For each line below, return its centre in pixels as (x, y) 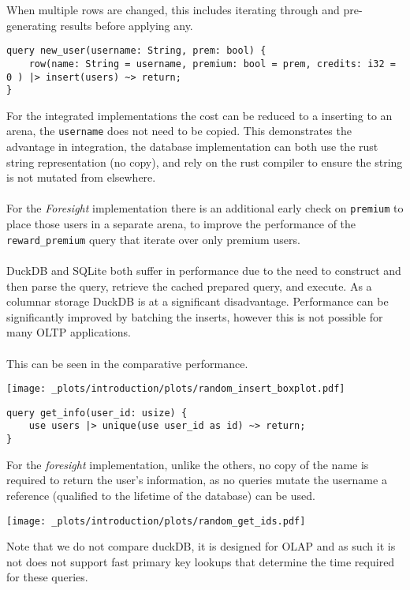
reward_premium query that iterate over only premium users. (153, 239)
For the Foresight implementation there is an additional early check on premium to (205, 208)
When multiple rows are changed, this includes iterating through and (173, 9)
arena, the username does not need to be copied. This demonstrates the (179, 131)
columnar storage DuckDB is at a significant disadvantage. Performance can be (198, 301)
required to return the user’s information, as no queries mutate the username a (197, 480)
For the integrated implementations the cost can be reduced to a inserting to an (199, 115)
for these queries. (47, 577)
